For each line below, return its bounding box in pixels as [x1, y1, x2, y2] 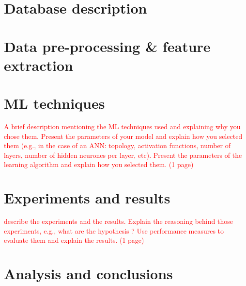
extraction [4, 55, 73, 75]
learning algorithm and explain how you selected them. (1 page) [4, 159, 194, 169]
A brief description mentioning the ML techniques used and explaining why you [4, 121, 241, 132]
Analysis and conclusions [4, 264, 173, 284]
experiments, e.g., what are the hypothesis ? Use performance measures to [4, 225, 224, 236]
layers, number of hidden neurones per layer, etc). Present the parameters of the [4, 150, 242, 160]
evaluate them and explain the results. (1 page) [4, 235, 144, 245]
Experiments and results [4, 188, 170, 208]
